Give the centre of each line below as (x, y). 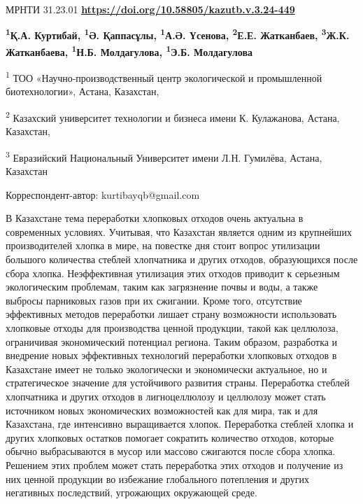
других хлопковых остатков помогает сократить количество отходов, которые (170, 437)
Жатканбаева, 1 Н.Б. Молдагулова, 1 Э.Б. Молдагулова (129, 50)
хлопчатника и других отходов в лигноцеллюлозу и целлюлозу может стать (166, 396)
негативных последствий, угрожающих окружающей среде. (131, 492)
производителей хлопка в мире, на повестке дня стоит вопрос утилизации (163, 245)
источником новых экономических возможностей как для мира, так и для (162, 410)
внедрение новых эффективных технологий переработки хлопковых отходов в (171, 355)
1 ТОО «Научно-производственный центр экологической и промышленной (164, 77)
